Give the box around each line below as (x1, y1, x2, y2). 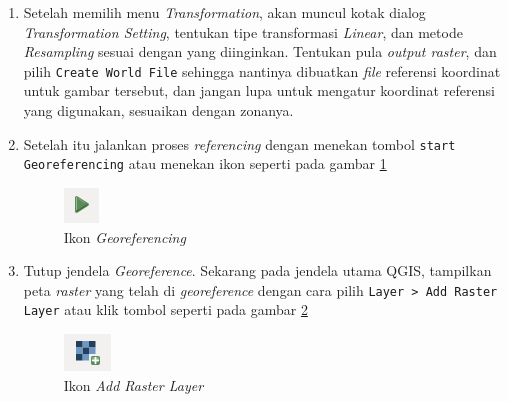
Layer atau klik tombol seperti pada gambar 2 (23, 299, 308, 320)
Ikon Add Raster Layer (63, 374, 204, 395)
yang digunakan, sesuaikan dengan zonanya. (23, 100, 294, 121)
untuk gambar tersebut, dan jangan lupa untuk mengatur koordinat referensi (23, 80, 495, 101)
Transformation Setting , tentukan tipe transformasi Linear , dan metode (23, 21, 463, 42)
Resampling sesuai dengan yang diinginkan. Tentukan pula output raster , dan (23, 41, 497, 62)
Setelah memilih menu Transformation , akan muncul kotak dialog (23, 2, 426, 22)
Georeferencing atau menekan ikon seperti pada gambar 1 (23, 153, 387, 174)
